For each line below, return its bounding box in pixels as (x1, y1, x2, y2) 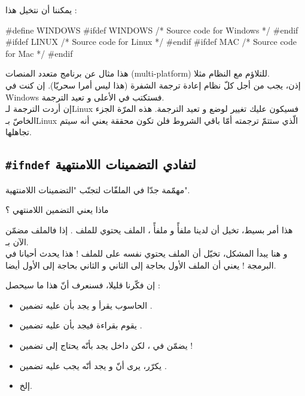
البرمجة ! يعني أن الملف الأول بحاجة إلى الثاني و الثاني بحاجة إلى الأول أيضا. (5, 258, 276, 271)
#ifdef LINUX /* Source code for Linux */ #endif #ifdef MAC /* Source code (5, 35, 297, 48)
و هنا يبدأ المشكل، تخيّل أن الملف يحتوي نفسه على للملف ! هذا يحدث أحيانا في (5, 247, 288, 260)
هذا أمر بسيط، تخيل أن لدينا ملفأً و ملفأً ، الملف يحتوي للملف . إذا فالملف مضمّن (5, 223, 293, 236)
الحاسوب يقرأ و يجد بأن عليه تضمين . (19, 298, 152, 311)
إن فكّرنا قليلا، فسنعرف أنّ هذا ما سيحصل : (5, 279, 160, 291)
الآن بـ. (5, 235, 29, 248)
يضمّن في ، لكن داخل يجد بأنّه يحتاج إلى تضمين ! (19, 339, 193, 352)
